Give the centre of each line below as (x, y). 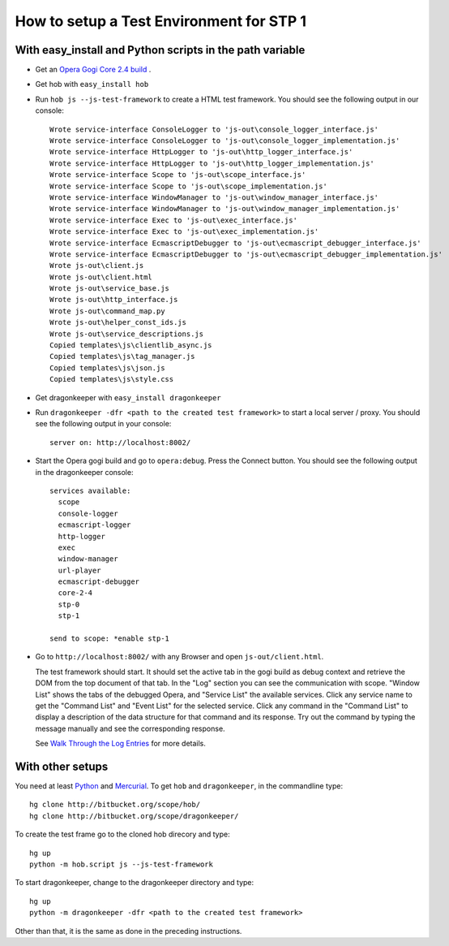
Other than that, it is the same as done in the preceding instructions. (128, 931)
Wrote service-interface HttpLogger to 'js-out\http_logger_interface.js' (201, 152)
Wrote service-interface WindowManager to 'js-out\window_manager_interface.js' (214, 197)
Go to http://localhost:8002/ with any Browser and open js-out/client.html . (180, 657)
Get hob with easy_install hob (92, 84)
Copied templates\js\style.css (112, 379)
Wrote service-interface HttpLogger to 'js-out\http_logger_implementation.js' (212, 163)
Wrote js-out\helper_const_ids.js (118, 322)
